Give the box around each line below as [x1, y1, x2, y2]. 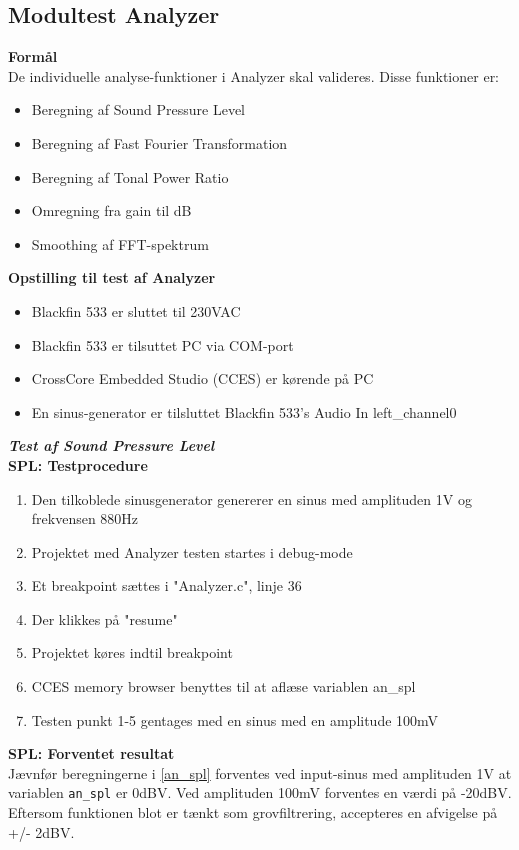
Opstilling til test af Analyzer [8, 267, 216, 288]
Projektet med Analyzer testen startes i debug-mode [31, 541, 353, 562]
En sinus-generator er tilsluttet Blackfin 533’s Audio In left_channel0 [31, 401, 457, 422]
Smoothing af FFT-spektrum [31, 233, 209, 254]
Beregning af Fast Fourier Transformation [31, 132, 288, 153]
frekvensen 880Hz [31, 508, 139, 529]
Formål [8, 46, 58, 67]
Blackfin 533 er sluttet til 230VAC [31, 300, 241, 321]
